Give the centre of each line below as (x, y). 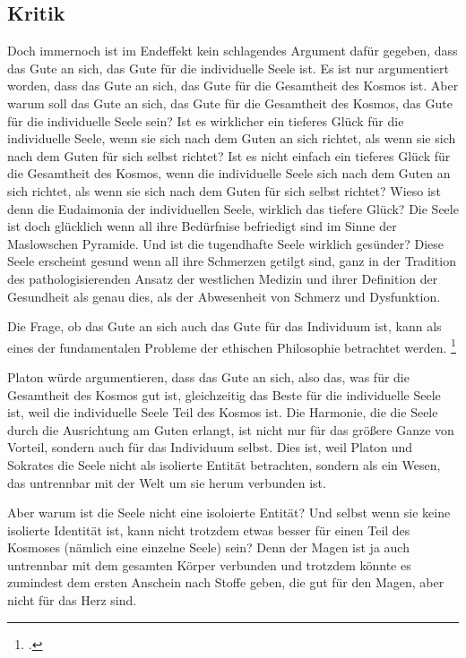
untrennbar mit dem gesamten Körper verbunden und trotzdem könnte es (209, 564)
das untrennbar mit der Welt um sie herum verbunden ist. (167, 482)
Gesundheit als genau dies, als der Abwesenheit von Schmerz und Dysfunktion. (224, 296)
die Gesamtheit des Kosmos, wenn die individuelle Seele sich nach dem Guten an (229, 173)
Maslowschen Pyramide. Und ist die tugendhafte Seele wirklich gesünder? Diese (225, 243)
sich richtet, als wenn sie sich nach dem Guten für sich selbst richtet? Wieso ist (224, 190)
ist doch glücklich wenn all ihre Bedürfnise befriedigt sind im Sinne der (202, 226)
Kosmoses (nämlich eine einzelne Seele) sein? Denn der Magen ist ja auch (208, 547)
